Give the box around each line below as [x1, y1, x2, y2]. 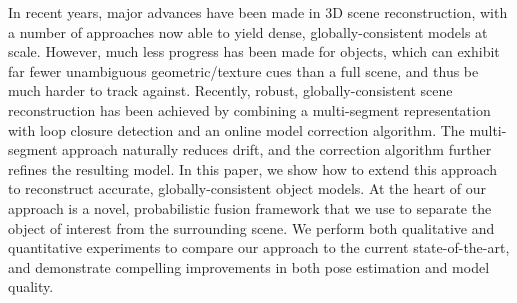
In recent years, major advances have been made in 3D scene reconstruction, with [8, 2, 508, 22]
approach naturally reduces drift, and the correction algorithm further [62, 139, 492, 160]
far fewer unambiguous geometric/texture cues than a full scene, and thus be [8, 60, 479, 81]
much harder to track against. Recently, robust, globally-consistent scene [8, 80, 453, 101]
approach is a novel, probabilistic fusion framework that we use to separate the [8, 197, 492, 218]
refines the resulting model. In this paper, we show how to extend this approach [8, 158, 497, 179]
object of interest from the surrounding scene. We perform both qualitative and [8, 217, 495, 238]
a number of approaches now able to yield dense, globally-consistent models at [8, 21, 488, 42]
